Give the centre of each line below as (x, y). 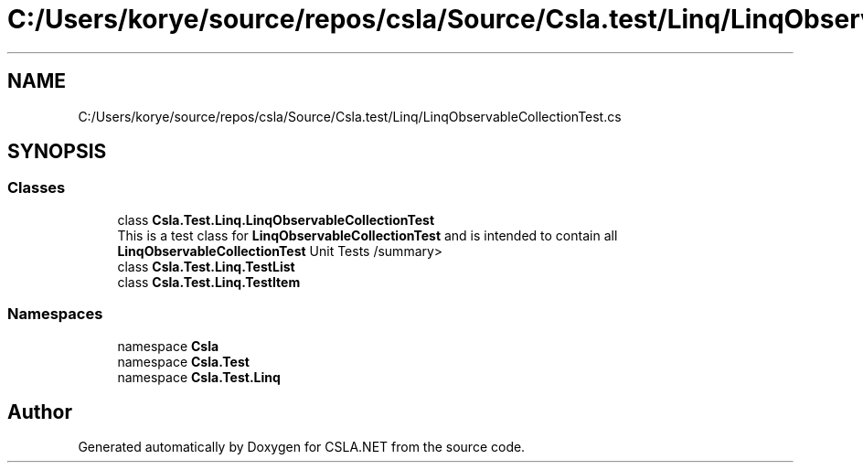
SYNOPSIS (57, 152)
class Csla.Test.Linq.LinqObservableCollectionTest (276, 219)
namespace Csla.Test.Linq (199, 377)
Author (40, 411)
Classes (37, 188)
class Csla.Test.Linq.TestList (206, 266)
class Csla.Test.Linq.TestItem (209, 282)
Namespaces (55, 314)
